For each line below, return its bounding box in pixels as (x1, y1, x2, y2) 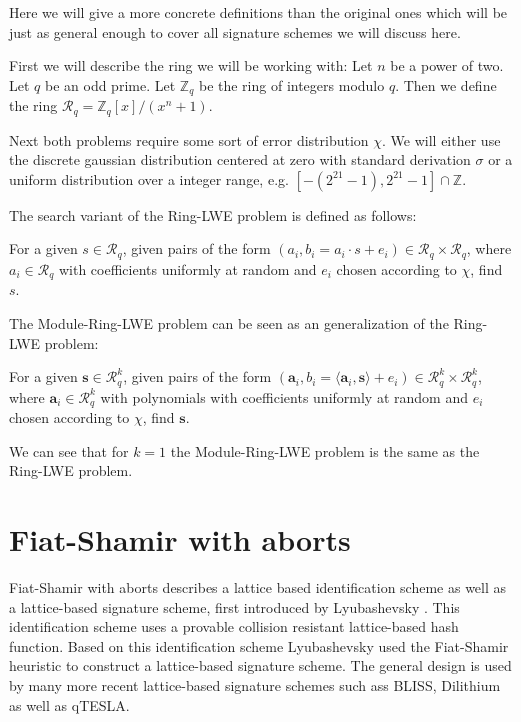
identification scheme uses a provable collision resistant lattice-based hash (9, 616, 459, 637)
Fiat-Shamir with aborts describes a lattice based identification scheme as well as (9, 576, 507, 597)
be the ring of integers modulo (198, 74, 385, 95)
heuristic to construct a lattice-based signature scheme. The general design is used (9, 655, 512, 676)
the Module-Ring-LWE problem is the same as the (170, 440, 480, 461)
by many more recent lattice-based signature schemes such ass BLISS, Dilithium (9, 674, 501, 695)
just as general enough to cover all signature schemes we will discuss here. (9, 21, 461, 42)
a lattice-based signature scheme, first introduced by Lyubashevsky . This (9, 596, 460, 617)
